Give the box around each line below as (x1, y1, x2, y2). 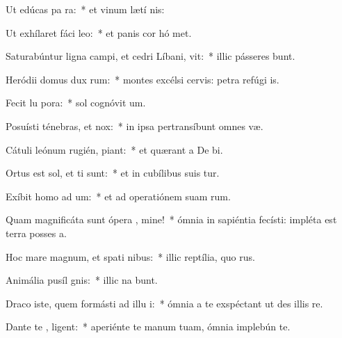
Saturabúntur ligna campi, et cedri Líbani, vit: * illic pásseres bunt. (6, 49, 295, 63)
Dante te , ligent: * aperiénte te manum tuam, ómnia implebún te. (6, 319, 291, 334)
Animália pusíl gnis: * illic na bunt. (6, 273, 158, 287)
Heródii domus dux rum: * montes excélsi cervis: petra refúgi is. (6, 72, 279, 86)
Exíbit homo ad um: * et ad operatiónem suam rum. (6, 188, 231, 203)
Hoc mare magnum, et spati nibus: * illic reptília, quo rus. (6, 249, 255, 264)
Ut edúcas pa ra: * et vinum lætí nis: (6, 2, 165, 16)
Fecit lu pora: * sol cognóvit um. (6, 95, 146, 110)
